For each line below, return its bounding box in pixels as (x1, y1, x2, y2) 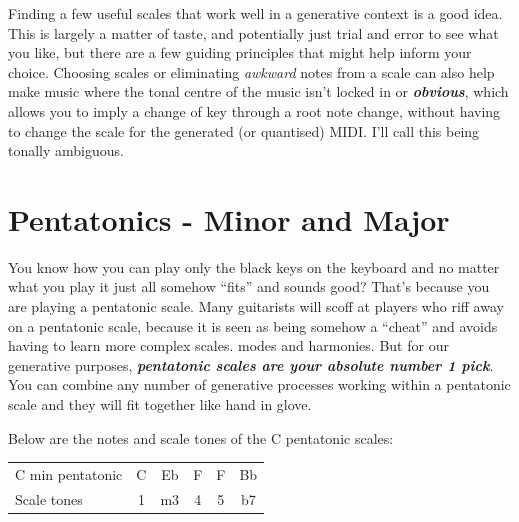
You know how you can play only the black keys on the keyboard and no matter (8, 256, 500, 277)
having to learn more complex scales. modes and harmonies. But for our (8, 335, 449, 356)
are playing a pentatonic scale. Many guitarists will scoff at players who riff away (8, 296, 504, 317)
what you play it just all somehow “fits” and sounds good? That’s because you (8, 276, 490, 297)
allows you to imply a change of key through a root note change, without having (8, 100, 501, 121)
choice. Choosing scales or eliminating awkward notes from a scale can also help (8, 61, 495, 82)
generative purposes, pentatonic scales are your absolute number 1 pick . (8, 354, 494, 375)
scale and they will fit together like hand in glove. (8, 394, 312, 415)
